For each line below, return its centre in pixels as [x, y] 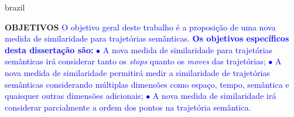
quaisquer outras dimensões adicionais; [74, 96]
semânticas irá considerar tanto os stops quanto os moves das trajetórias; [135, 61]
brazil [15, 7]
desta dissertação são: [49, 49]
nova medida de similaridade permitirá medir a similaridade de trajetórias [137, 72]
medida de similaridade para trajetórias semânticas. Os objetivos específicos [147, 38]
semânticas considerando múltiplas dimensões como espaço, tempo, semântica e [147, 84]
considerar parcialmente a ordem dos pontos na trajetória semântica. [128, 107]
